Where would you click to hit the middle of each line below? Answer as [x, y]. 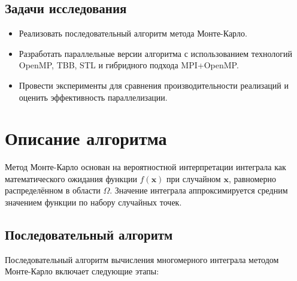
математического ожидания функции [71, 178]
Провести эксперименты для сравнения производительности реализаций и [154, 85]
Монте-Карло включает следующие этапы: [82, 271]
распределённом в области [53, 190]
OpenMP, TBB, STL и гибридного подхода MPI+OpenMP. [129, 65]
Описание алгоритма [86, 138]
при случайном [194, 178]
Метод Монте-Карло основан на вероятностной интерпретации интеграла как [146, 167]
